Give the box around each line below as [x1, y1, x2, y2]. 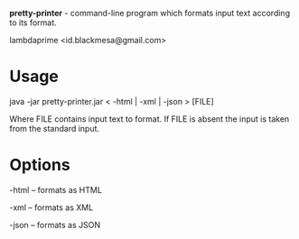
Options [9, 155, 70, 175]
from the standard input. [9, 123, 100, 133]
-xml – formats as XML [9, 202, 94, 213]
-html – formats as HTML [9, 184, 102, 195]
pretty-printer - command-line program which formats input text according [9, 8, 291, 18]
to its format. [9, 17, 57, 28]
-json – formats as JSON [9, 219, 101, 230]
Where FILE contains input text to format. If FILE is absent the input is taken [9, 113, 290, 124]
